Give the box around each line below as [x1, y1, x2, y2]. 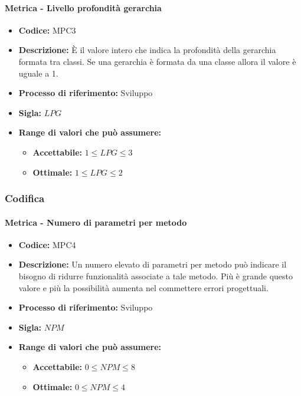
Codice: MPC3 [18, 24, 76, 36]
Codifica [5, 191, 45, 206]
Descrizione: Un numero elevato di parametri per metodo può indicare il [18, 258, 287, 270]
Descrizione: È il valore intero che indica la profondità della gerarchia [18, 44, 276, 56]
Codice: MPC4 [18, 238, 76, 250]
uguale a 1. [18, 67, 58, 79]
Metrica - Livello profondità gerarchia [5, 1, 162, 14]
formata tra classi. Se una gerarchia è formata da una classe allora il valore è [18, 55, 296, 67]
